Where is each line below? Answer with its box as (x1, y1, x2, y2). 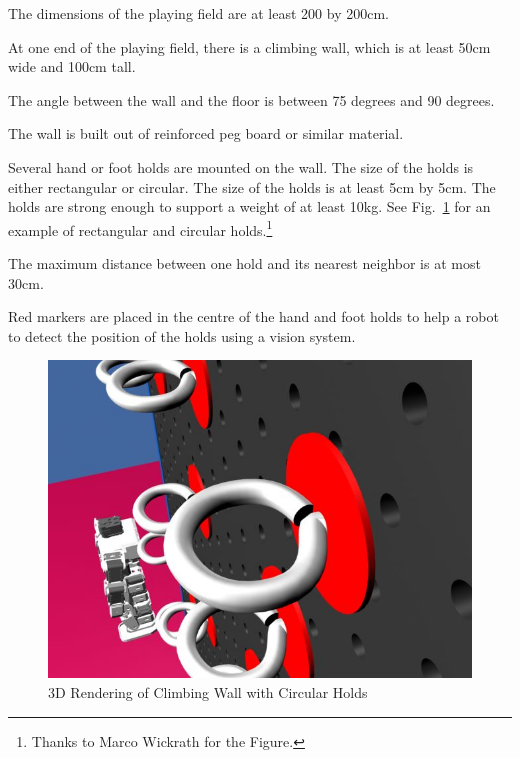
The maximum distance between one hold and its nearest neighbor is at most (8, 253, 481, 273)
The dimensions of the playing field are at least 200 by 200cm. (8, 3, 389, 23)
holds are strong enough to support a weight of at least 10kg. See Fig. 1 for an (8, 196, 491, 217)
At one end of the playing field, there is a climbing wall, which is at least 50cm (8, 36, 491, 57)
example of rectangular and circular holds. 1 (8, 216, 273, 240)
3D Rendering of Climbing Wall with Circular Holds (48, 681, 368, 702)
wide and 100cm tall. (8, 56, 136, 77)
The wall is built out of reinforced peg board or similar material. (8, 123, 404, 144)
